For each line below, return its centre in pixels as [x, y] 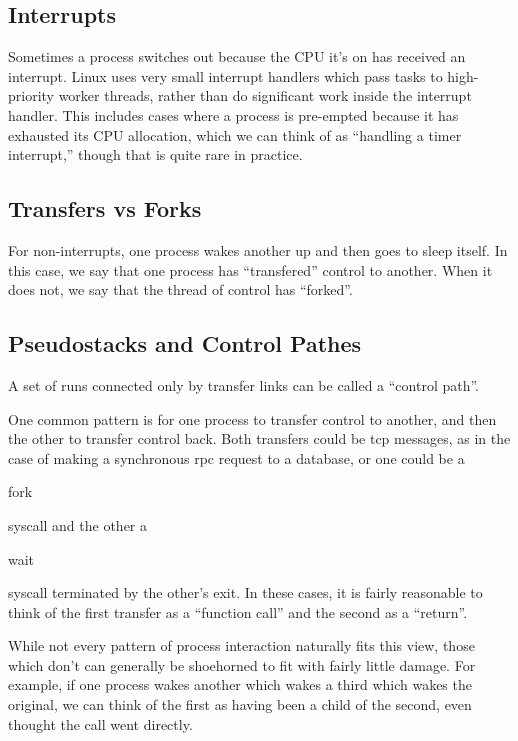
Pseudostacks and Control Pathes [185, 343]
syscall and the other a [78, 524]
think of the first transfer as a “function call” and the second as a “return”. [238, 611]
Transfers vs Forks [105, 208]
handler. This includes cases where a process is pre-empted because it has [233, 114]
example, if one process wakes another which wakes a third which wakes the [240, 684]
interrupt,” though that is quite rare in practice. [155, 154]
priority [31, 95]
